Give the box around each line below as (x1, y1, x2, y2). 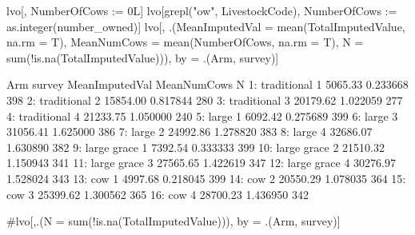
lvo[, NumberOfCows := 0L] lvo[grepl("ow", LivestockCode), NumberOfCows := (6, 2, 397, 18)
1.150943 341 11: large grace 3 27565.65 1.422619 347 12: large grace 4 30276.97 (6, 154, 396, 171)
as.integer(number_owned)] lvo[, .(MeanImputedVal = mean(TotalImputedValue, (6, 18, 405, 34)
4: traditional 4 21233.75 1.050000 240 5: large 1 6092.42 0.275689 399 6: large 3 (6, 107, 398, 124)
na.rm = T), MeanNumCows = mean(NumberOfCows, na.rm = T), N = (6, 34, 364, 50)
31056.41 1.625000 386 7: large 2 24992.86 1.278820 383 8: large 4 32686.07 (6, 123, 373, 140)
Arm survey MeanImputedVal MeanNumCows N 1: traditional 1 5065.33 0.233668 (6, 76, 409, 93)
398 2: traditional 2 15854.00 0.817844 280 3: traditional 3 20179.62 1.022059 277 (6, 91, 403, 108)
